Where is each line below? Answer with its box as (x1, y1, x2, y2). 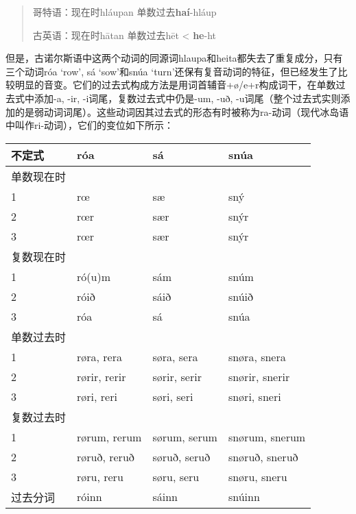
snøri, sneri (228, 388, 281, 404)
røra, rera (77, 348, 122, 365)
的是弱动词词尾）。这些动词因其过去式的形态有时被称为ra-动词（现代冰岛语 (14, 104, 349, 119)
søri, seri (152, 388, 193, 404)
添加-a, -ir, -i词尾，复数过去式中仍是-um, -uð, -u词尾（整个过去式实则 (34, 90, 341, 105)
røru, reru (77, 468, 123, 485)
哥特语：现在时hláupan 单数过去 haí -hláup (32, 5, 217, 19)
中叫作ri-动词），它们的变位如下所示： (5, 118, 174, 132)
